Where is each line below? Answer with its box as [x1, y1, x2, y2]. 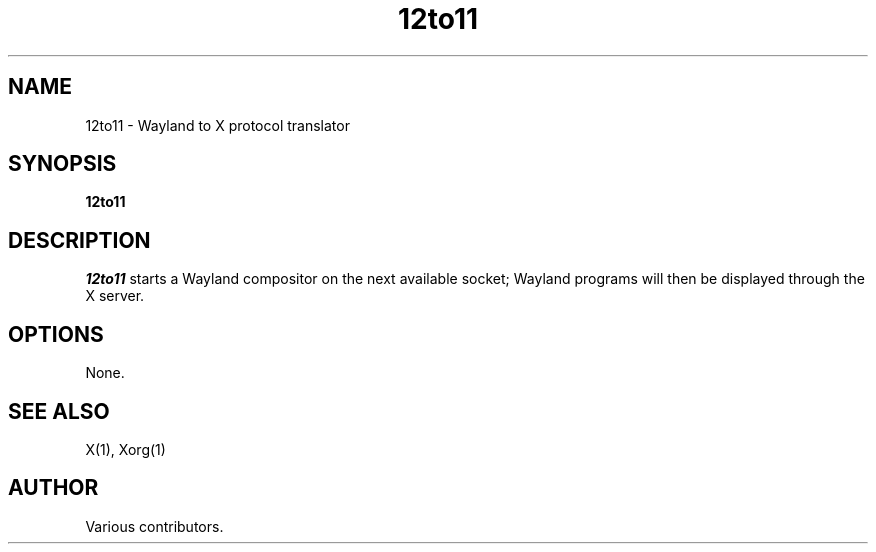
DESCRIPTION [8, 227, 151, 253]
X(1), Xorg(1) [85, 440, 166, 458]
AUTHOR [8, 475, 99, 501]
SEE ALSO [8, 398, 110, 424]
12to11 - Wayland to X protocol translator [85, 116, 350, 134]
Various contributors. [85, 517, 224, 535]
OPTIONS [8, 321, 104, 347]
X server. [85, 287, 145, 305]
